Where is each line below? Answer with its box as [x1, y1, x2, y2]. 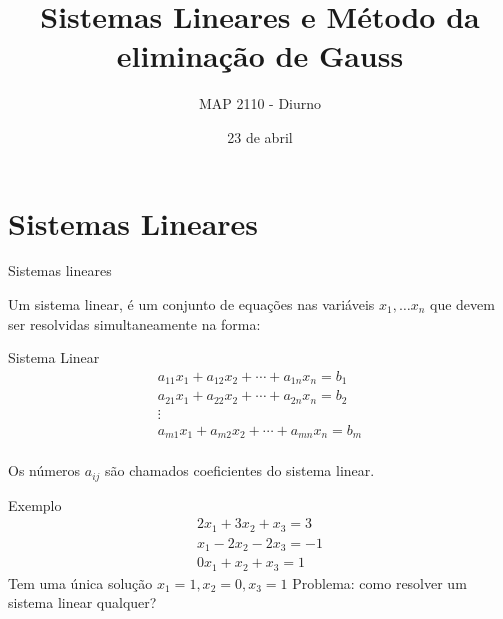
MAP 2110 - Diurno [198, 93, 322, 114]
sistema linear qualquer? [8, 592, 157, 613]
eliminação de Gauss [116, 35, 404, 76]
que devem [430, 294, 495, 315]
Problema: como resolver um [292, 572, 467, 593]
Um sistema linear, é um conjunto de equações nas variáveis [8, 294, 375, 315]
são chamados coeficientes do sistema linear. [105, 460, 375, 481]
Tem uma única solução [8, 572, 153, 593]
